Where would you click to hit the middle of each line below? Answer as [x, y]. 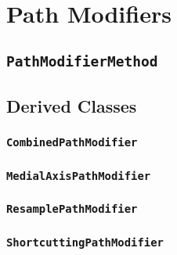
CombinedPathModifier [72, 143]
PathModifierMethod [82, 61]
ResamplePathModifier [72, 209]
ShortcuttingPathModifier [85, 242]
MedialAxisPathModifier [79, 176]
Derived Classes [72, 106]
